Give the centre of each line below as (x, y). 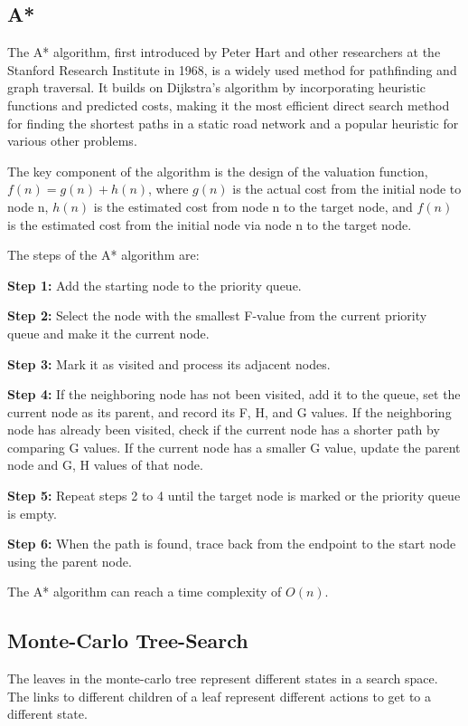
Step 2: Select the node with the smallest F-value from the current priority (217, 315)
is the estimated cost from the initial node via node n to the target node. (210, 224)
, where (168, 189)
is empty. (32, 513)
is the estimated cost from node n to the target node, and (253, 206)
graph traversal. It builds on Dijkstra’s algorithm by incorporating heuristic (216, 87)
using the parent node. (70, 561)
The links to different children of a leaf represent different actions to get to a (219, 696)
